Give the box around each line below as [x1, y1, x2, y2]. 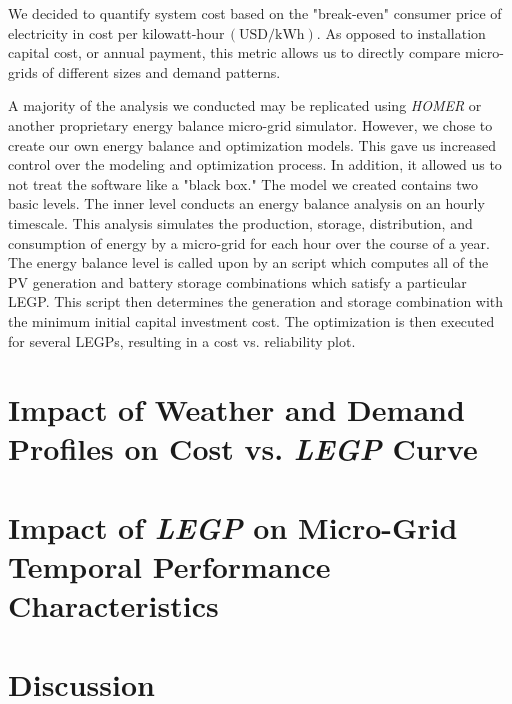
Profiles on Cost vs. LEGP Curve [8, 428, 478, 470]
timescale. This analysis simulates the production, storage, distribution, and [8, 212, 473, 233]
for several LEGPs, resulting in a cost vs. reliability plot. [8, 330, 356, 351]
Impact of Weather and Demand [8, 389, 465, 430]
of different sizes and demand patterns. [42, 61, 281, 82]
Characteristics [8, 585, 219, 626]
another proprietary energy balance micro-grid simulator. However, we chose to [8, 114, 493, 135]
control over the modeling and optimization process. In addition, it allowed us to [8, 154, 502, 175]
